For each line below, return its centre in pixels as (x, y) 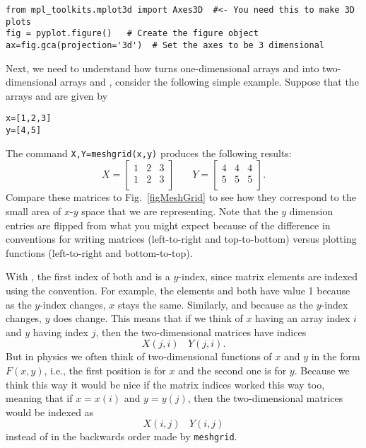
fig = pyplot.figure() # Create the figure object (132, 34)
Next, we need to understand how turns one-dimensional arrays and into (163, 68)
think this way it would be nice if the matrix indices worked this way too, (165, 384)
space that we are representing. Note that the (180, 211)
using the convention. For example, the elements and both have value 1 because (178, 290)
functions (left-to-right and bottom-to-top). (99, 252)
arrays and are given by (57, 95)
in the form (336, 356)
